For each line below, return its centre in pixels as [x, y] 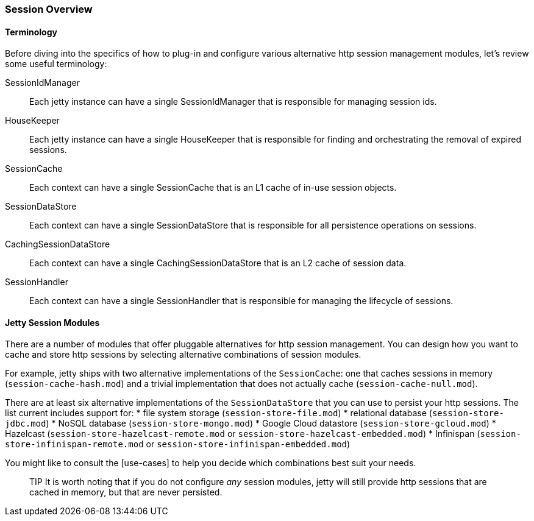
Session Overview [49, 9]
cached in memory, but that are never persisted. [126, 492]
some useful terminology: [56, 64]
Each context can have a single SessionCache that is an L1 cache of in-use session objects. [213, 188]
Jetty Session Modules [52, 322]
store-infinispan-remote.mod [74, 445]
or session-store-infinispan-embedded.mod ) [248, 444]
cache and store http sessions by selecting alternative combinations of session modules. [183, 355]
